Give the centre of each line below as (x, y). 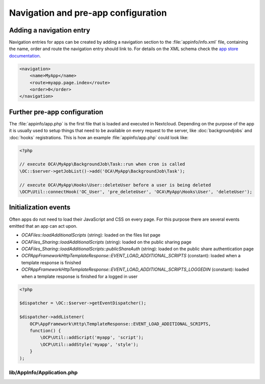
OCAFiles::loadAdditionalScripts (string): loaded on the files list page (91, 235)
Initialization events (40, 207)
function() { (45, 330)
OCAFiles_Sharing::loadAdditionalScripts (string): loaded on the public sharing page (106, 242)
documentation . (25, 56)
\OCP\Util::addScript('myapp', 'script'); (92, 338)
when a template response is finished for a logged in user (79, 276)
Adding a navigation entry (50, 30)
